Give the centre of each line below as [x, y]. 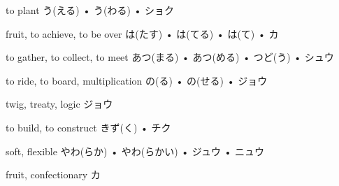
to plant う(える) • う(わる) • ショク [90, 10]
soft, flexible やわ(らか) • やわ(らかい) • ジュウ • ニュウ [135, 151]
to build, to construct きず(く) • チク [88, 127]
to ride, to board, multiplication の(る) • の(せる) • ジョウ [137, 80]
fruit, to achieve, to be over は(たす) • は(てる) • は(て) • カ [142, 33]
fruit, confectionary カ [53, 174]
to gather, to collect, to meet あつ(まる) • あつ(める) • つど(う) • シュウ [170, 57]
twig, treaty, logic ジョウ [59, 104]
